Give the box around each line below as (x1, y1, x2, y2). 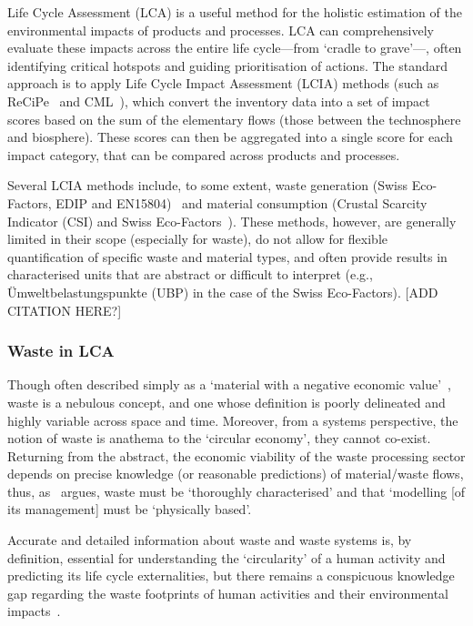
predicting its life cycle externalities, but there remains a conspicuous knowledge (7, 566, 455, 585)
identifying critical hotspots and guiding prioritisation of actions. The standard (7, 56, 448, 75)
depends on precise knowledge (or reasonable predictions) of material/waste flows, (7, 464, 464, 483)
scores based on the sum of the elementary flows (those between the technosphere (7, 109, 461, 128)
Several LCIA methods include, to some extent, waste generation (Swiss (7, 176, 408, 195)
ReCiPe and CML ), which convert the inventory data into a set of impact (7, 91, 430, 110)
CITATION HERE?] (7, 300, 122, 319)
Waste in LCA (7, 339, 115, 362)
